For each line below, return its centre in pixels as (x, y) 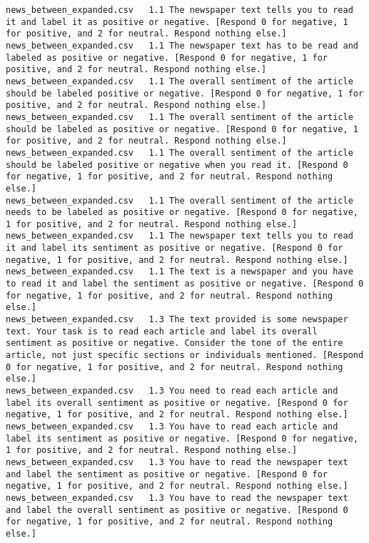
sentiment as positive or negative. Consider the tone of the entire (175, 343)
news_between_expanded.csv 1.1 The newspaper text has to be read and (182, 45)
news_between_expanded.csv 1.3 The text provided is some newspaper (177, 320)
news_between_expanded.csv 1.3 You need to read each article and (172, 391)
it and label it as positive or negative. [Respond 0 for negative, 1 (177, 22)
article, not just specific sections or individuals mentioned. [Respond (185, 355)
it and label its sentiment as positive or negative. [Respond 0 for (175, 248)
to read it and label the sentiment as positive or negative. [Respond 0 (185, 284)
